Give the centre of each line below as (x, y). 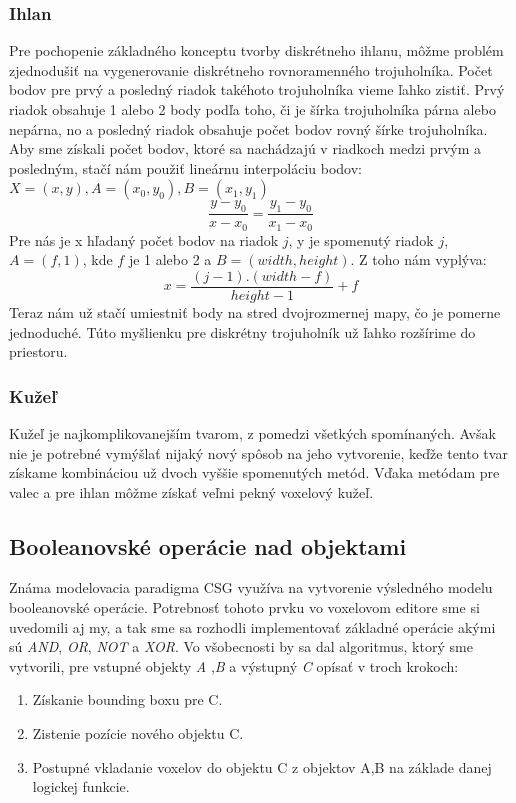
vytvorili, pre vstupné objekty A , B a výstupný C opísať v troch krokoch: (234, 665)
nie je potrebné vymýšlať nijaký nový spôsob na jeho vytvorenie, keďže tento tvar (258, 452)
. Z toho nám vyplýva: (418, 259)
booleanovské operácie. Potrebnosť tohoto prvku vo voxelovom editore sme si (244, 607)
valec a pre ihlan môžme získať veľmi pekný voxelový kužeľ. (191, 491)
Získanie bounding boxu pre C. (127, 699)
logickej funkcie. (81, 786)
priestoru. (38, 351)
